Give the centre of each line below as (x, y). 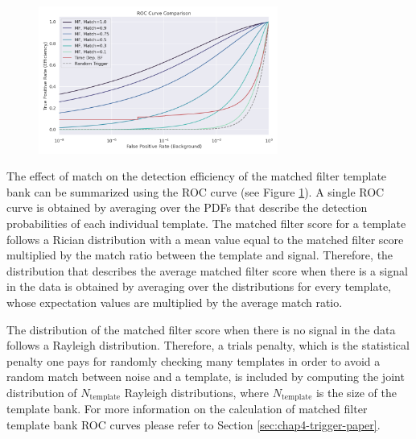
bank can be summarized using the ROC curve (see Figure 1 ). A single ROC (196, 191)
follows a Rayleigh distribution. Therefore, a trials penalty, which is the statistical (208, 345)
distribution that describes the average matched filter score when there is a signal (207, 270)
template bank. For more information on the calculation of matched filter (187, 409)
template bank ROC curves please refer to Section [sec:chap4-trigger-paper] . (194, 425)
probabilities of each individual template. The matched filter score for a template (206, 224)
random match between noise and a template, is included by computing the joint (206, 377)
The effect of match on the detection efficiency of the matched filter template (197, 176)
